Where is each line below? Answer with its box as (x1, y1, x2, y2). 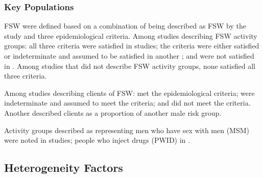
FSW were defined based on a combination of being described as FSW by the (4, 20, 246, 31)
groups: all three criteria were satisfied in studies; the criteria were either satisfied (4, 40, 259, 51)
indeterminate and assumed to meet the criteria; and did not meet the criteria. (4, 97, 251, 108)
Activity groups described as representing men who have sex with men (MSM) (4, 124, 250, 135)
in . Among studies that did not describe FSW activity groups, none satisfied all (4, 60, 255, 71)
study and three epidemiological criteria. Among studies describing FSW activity (4, 30, 257, 41)
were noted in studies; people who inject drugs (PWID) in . (4, 135, 190, 145)
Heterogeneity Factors (4, 160, 123, 175)
